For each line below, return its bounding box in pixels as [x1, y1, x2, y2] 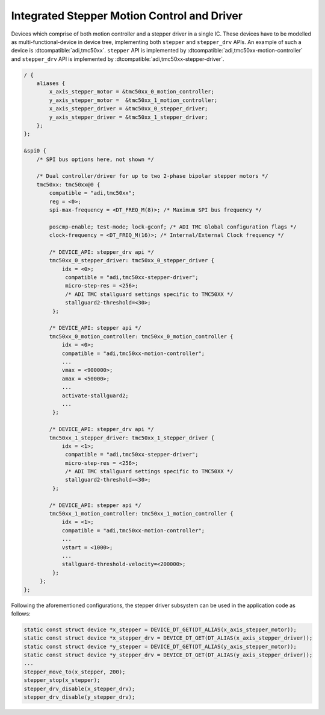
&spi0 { [23, 148, 46, 154]
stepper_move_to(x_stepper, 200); [23, 668, 126, 675]
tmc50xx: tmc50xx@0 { [36, 181, 101, 188]
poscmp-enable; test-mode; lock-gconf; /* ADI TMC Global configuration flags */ [49, 223, 297, 230]
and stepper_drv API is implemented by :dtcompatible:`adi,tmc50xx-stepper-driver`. [11, 55, 224, 63]
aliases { [36, 80, 66, 87]
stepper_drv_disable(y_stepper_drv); [23, 694, 135, 701]
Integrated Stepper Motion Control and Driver [11, 9, 243, 22]
